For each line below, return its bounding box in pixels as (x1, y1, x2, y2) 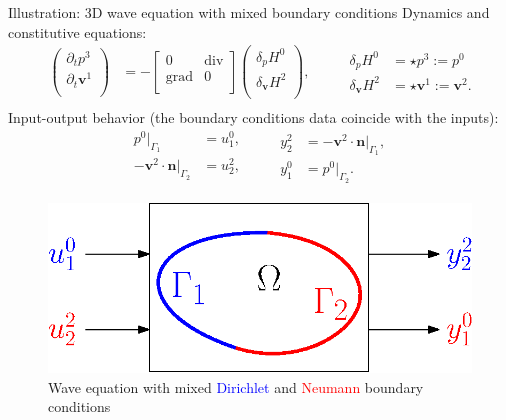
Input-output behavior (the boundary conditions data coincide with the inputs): (8, 107, 499, 128)
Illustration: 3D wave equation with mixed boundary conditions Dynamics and (8, 2, 490, 22)
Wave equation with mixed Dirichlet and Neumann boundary (48, 376, 424, 397)
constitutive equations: (8, 21, 147, 42)
